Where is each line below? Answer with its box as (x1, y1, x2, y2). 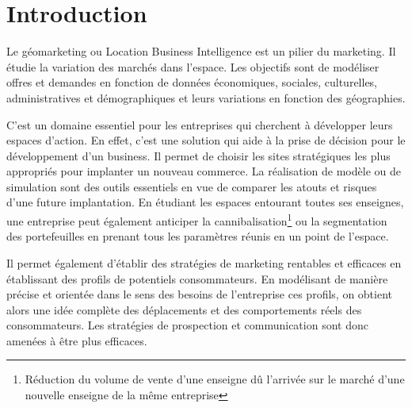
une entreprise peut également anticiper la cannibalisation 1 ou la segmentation (6, 210, 387, 229)
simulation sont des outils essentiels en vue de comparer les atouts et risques (6, 178, 377, 194)
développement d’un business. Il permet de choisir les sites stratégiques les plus (6, 147, 391, 164)
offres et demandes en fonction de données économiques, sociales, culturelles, (6, 74, 378, 90)
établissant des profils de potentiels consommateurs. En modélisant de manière (6, 270, 388, 287)
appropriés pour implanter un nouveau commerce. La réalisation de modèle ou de (6, 163, 401, 179)
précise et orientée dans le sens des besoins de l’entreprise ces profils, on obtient (6, 286, 393, 302)
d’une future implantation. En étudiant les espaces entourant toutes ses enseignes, (6, 194, 404, 210)
